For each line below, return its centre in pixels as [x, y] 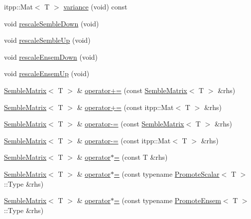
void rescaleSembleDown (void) [52, 23]
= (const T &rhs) [141, 157]
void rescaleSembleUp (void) [47, 40]
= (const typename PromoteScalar [167, 173]
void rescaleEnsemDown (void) [51, 56]
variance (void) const [95, 6]
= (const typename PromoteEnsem [168, 200]
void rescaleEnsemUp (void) [47, 73]
